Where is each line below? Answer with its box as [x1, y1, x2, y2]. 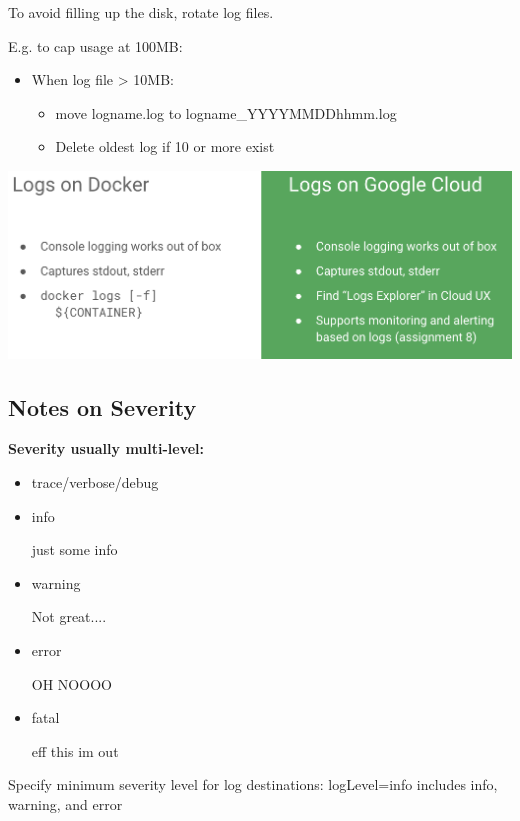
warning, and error [8, 794, 123, 814]
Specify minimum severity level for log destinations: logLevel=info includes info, [8, 774, 498, 795]
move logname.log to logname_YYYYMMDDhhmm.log [55, 102, 397, 123]
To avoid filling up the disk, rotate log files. [8, 2, 274, 22]
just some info [31, 539, 118, 560]
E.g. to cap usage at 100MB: [8, 35, 183, 56]
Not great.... [31, 606, 107, 627]
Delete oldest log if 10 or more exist [55, 136, 275, 157]
